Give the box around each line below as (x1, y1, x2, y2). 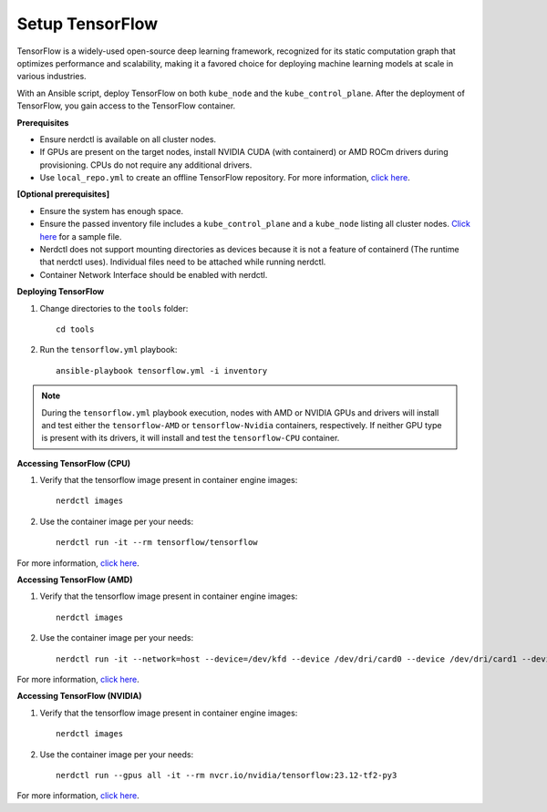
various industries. (16, 71, 87, 82)
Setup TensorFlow (16, 14, 159, 34)
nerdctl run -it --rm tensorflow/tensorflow (56, 538, 259, 548)
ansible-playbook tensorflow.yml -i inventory (56, 365, 268, 375)
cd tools (56, 324, 95, 334)
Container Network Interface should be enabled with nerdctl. (39, 269, 268, 280)
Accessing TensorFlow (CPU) (16, 457, 131, 468)
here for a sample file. (39, 231, 122, 242)
